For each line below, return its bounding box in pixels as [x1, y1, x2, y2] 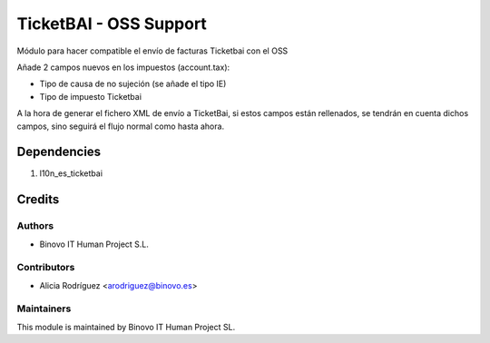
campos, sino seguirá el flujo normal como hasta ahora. [16, 121, 225, 132]
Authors [16, 220, 54, 232]
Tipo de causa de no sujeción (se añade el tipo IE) [39, 78, 227, 90]
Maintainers [16, 302, 72, 315]
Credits [16, 191, 60, 208]
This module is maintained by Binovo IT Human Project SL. [16, 321, 236, 332]
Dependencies [16, 144, 102, 160]
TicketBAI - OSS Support [16, 14, 208, 34]
